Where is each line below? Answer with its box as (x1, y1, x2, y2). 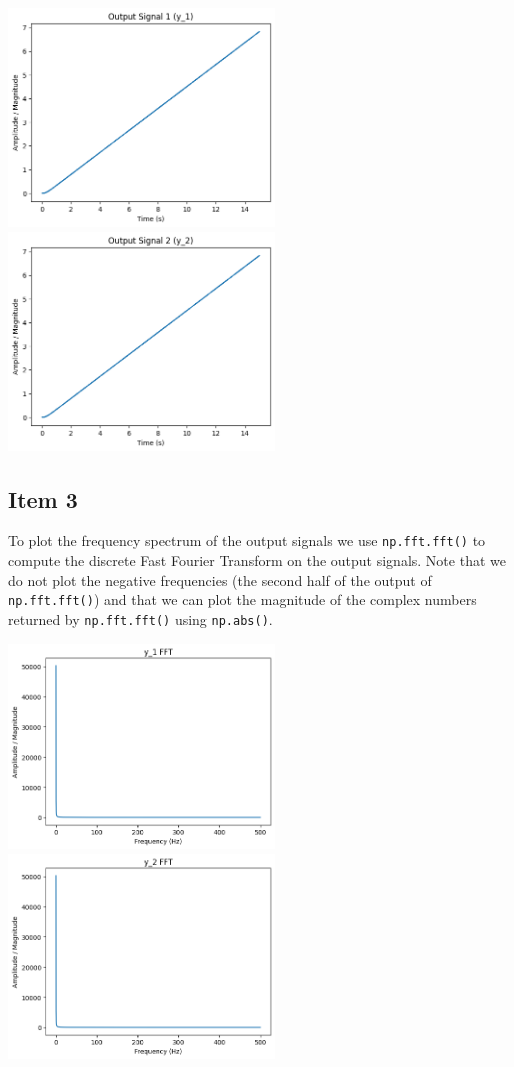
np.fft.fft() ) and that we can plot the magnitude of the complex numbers (8, 589, 477, 610)
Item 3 (8, 483, 78, 514)
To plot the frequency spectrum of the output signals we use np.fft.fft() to (8, 530, 486, 551)
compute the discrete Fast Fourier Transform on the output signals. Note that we (8, 550, 506, 571)
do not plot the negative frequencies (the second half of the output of (8, 569, 432, 590)
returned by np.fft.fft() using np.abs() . (8, 608, 273, 629)
